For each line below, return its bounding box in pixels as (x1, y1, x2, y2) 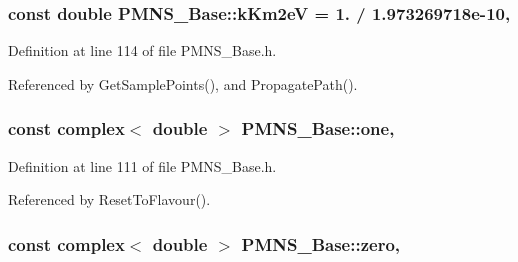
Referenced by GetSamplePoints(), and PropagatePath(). (8, 73, 358, 94)
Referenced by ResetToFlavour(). (8, 189, 211, 210)
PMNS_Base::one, (241, 116, 395, 141)
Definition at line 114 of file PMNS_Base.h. (8, 40, 277, 61)
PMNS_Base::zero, (241, 231, 401, 256)
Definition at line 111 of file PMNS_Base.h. (8, 155, 277, 176)
